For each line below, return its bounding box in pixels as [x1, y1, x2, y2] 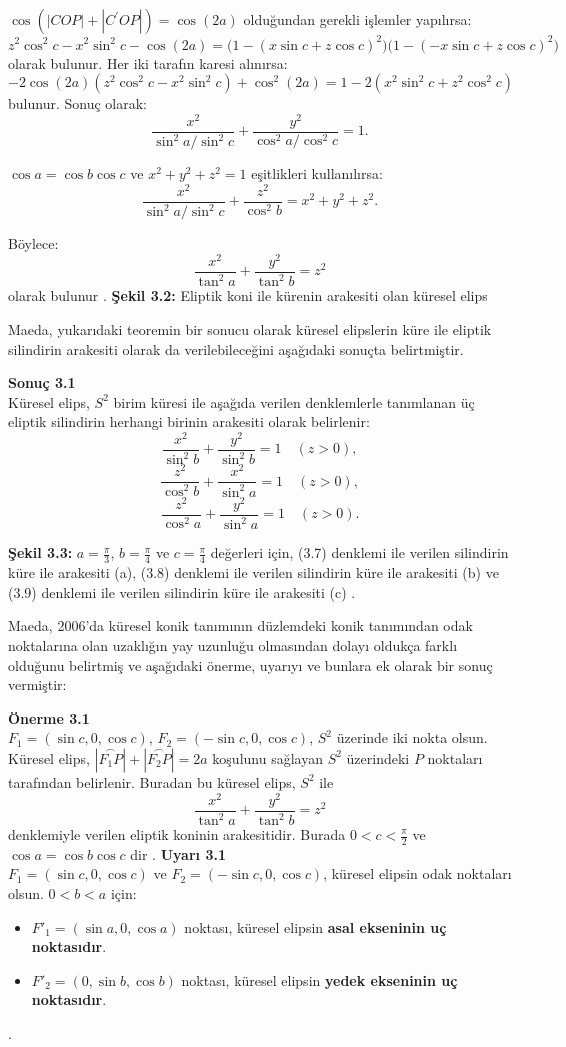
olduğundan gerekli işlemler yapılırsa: [243, 9, 472, 29]
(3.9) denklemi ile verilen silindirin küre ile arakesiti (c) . [8, 581, 356, 602]
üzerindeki [346, 747, 410, 768]
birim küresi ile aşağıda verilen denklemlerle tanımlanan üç [113, 391, 475, 412]
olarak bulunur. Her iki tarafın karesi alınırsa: [8, 52, 288, 73]
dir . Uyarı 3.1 [130, 843, 226, 864]
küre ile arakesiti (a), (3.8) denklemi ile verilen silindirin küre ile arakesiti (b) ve [8, 562, 499, 583]
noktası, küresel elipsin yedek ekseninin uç [181, 969, 458, 990]
